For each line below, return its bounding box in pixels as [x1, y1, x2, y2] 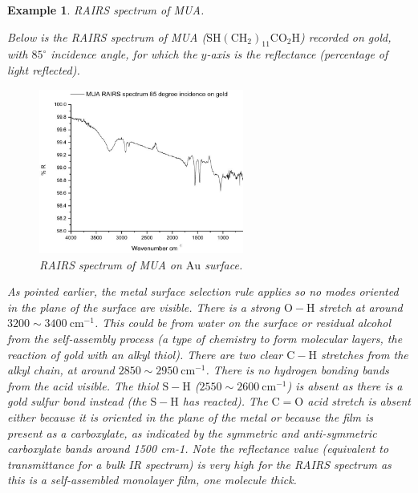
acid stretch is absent [307, 393, 411, 410]
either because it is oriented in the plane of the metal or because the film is [7, 409, 374, 426]
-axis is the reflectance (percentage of [206, 46, 388, 63]
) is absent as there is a [286, 377, 403, 394]
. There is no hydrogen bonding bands [205, 362, 389, 378]
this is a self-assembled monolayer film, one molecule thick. [7, 471, 297, 488]
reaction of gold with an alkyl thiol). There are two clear [7, 346, 283, 362]
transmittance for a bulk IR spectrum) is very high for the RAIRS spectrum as [7, 455, 392, 472]
